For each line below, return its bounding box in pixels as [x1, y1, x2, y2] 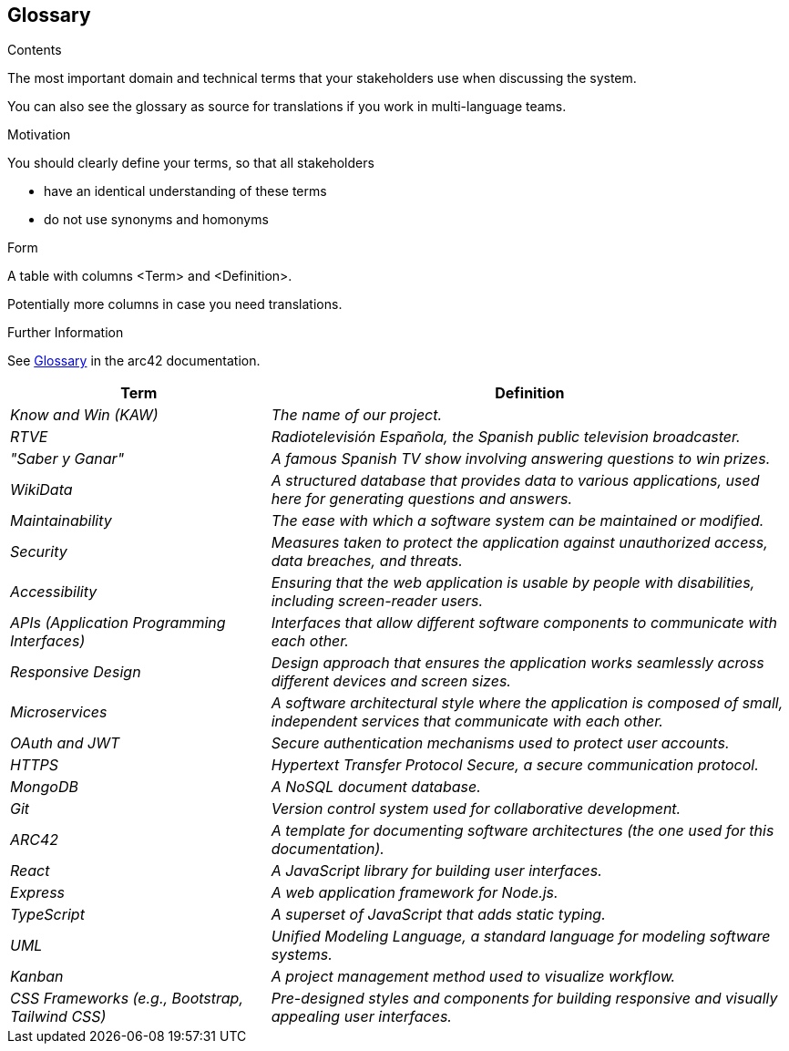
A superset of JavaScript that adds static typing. [271, 905, 606, 924]
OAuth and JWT [10, 734, 120, 753]
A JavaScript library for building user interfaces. [271, 861, 602, 881]
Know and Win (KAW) [10, 406, 159, 425]
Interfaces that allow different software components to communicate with [271, 613, 777, 633]
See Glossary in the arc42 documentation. [7, 353, 261, 369]
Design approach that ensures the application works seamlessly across [271, 654, 764, 673]
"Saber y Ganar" [10, 449, 125, 469]
